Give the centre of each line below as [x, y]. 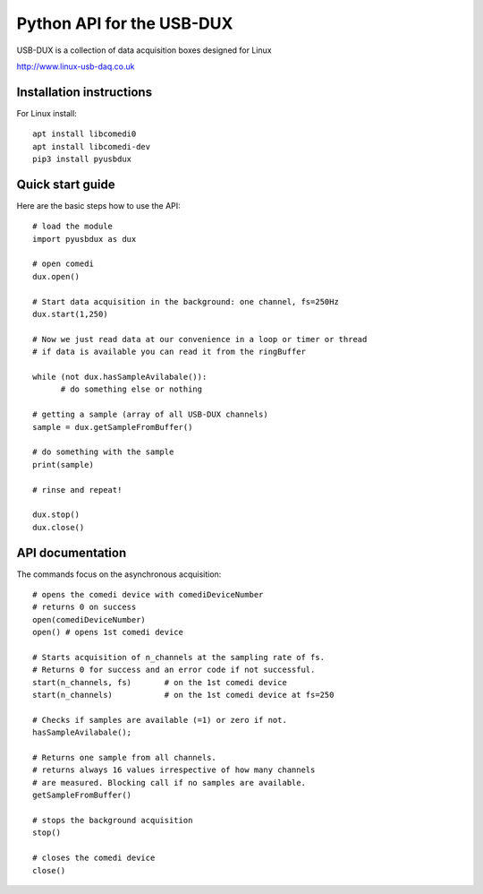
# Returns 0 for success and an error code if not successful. [174, 670]
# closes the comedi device [94, 858]
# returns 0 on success [85, 607]
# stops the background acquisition [113, 821]
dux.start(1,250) [70, 314]
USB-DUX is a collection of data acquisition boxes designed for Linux [144, 50]
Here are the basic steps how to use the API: [98, 205]
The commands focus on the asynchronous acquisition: [119, 574]
